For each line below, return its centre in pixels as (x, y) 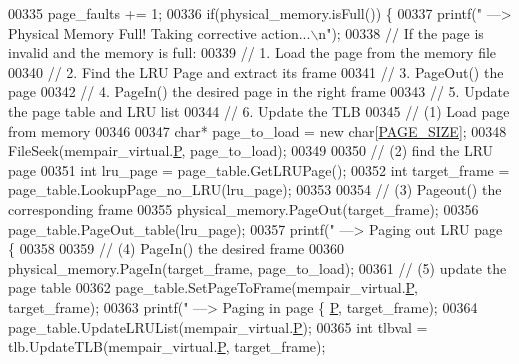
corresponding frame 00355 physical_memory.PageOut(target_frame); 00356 (243, 208)
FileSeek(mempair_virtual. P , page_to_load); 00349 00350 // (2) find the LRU (251, 150)
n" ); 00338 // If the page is (401, 32)
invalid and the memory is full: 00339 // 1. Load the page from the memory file (252, 52)
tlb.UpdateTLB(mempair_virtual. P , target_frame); (167, 346)
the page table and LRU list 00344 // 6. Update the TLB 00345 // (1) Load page (259, 110)
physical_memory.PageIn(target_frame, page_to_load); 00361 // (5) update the (257, 267)
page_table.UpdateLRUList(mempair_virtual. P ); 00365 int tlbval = (218, 326)
